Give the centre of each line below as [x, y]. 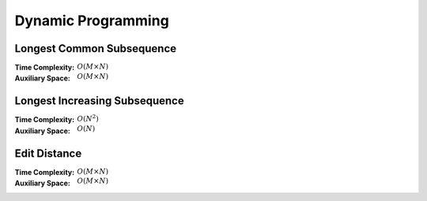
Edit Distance [48, 153]
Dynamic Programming [92, 20]
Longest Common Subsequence [96, 48]
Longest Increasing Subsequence [100, 101]
